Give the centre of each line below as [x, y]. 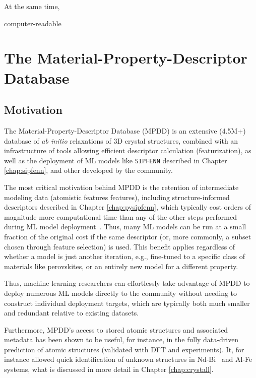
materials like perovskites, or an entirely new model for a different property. [121, 266]
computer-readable [33, 23]
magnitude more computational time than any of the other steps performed [120, 216]
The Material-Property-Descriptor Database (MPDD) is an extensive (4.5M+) [125, 130]
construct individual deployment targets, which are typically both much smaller [127, 303]
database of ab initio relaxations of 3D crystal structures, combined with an [121, 140]
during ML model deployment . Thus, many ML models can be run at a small [125, 227]
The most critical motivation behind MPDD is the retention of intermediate [121, 187]
